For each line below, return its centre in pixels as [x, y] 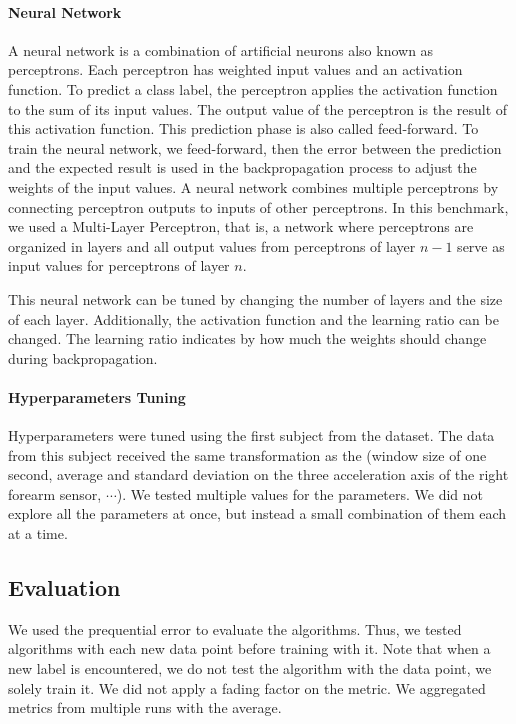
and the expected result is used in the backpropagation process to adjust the [242, 167]
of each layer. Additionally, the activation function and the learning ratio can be [253, 318]
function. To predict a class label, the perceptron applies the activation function [253, 88]
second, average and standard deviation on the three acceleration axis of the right [258, 474]
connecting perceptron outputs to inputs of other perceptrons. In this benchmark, [258, 206]
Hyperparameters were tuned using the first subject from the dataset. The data [251, 435]
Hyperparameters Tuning [97, 396]
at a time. [38, 533]
